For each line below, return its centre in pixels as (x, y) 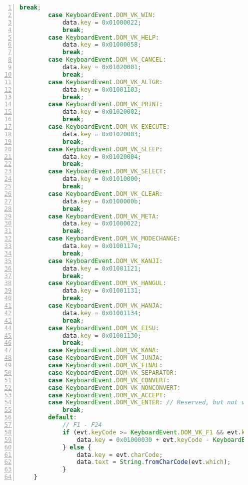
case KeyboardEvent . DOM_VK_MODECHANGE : (114, 239)
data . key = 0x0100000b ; (102, 201)
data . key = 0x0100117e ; (102, 246)
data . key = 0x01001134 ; (102, 313)
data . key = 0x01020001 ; (102, 67)
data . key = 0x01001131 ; (102, 291)
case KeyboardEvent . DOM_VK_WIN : (102, 15)
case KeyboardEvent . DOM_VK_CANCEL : (107, 60)
